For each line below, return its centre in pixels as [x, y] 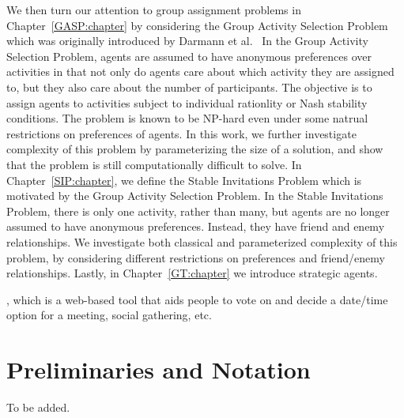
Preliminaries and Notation [159, 369]
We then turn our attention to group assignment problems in [154, 9]
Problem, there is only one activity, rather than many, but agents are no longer [198, 211]
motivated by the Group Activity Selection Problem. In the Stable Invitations [195, 196]
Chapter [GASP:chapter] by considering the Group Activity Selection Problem [197, 25]
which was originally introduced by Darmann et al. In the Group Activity [187, 41]
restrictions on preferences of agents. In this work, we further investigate [181, 133]
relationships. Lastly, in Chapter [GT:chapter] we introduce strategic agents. [192, 273]
